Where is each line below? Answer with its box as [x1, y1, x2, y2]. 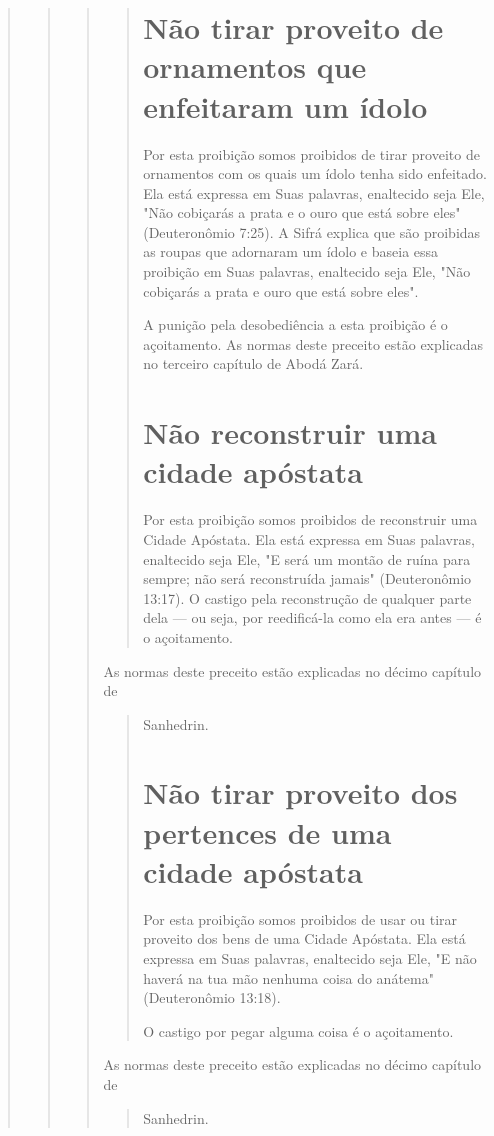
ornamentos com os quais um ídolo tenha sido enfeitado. [143, 163, 487, 184]
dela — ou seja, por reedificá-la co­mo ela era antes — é [143, 607, 482, 628]
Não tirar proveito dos [143, 772, 458, 813]
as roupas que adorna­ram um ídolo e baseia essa [143, 241, 439, 262]
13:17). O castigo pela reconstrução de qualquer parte [143, 587, 472, 608]
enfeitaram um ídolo [143, 85, 428, 126]
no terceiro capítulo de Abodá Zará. [143, 353, 364, 374]
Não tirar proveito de [143, 7, 444, 48]
